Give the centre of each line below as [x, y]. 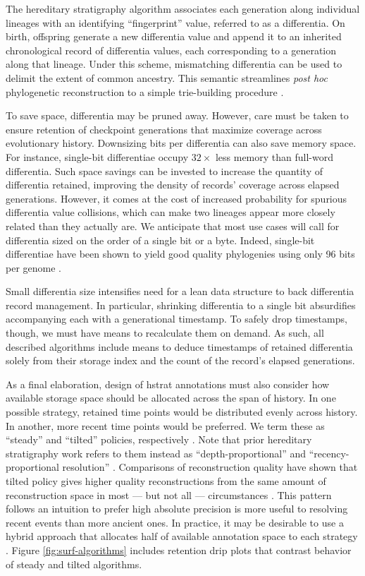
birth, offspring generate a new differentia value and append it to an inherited [174, 36]
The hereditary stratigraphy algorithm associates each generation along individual [183, 8]
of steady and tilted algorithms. [74, 564]
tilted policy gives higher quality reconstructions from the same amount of [166, 481]
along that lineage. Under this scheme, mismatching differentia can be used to [174, 64]
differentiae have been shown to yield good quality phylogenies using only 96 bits [180, 254]
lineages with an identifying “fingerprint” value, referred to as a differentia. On [175, 22]
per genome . [33, 267]
